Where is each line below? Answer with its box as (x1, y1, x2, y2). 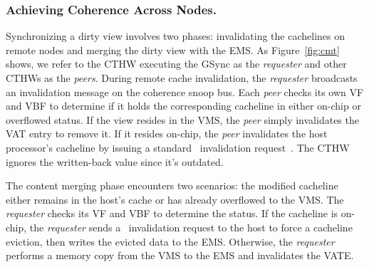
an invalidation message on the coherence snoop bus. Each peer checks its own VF (6, 84, 364, 99)
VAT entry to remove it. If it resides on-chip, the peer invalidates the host (6, 126, 328, 141)
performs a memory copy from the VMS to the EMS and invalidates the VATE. (6, 248, 354, 263)
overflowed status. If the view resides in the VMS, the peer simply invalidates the (6, 112, 359, 127)
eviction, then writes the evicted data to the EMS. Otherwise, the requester (6, 234, 335, 248)
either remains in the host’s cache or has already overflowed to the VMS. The (6, 192, 344, 206)
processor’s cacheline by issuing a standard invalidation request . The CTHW (6, 140, 350, 155)
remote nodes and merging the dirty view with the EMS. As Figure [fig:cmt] (6, 42, 340, 57)
